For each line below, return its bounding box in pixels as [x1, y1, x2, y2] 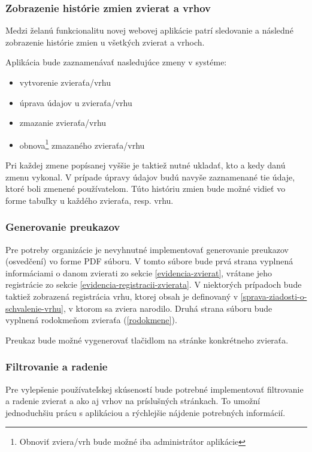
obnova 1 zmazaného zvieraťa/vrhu [19, 137, 145, 151]
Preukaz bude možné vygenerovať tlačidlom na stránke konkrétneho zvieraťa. [5, 333, 289, 346]
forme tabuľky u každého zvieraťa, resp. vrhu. [5, 194, 174, 206]
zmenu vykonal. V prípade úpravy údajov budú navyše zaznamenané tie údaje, [5, 170, 295, 183]
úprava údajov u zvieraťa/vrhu [19, 96, 132, 109]
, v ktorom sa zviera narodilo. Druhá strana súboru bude [63, 302, 272, 314]
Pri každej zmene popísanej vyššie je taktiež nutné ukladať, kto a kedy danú [5, 159, 286, 171]
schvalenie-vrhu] [5, 302, 63, 314]
